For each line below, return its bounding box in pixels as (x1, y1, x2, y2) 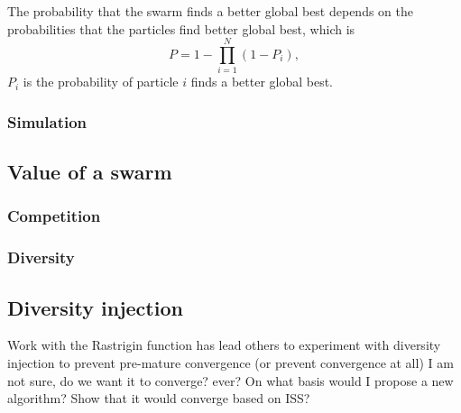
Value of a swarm (7, 158, 172, 186)
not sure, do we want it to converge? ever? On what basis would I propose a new (7, 371, 454, 390)
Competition (7, 205, 101, 227)
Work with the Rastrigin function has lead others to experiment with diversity (7, 335, 441, 354)
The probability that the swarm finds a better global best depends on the (7, 2, 414, 20)
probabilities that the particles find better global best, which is (7, 19, 355, 38)
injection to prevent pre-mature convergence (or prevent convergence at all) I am (7, 353, 454, 372)
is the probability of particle (23, 72, 179, 91)
